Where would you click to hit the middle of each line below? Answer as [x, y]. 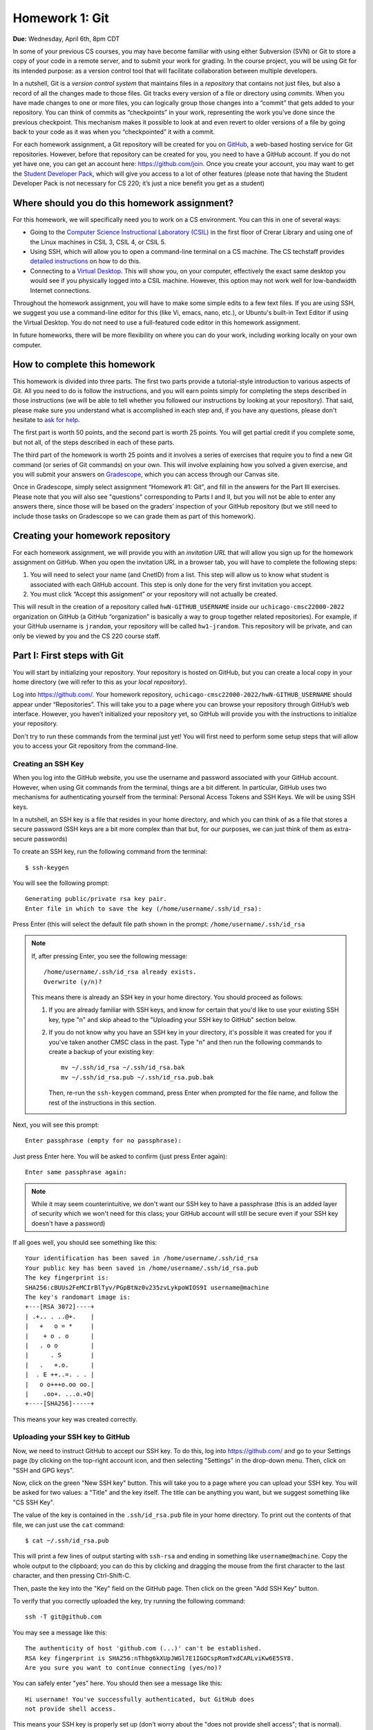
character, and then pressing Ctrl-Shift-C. [72, 1576]
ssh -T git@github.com [64, 1617]
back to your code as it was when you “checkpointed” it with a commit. [114, 132]
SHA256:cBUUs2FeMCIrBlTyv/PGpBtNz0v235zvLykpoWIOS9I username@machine [147, 1287]
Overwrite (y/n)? [73, 982]
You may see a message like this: [60, 1632]
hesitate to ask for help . [46, 420]
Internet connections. [60, 290]
